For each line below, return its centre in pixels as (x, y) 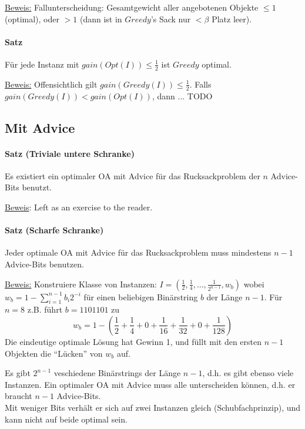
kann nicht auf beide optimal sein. (66, 419)
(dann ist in (101, 19)
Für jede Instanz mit (42, 64)
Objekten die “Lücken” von (54, 353)
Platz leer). (232, 19)
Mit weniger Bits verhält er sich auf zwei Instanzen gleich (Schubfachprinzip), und (153, 407)
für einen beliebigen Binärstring (141, 296)
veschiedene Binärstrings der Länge (117, 373)
